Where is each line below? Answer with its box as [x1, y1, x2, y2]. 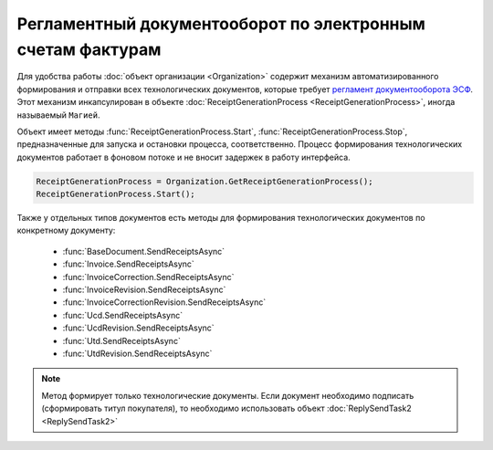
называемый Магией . [16, 110, 100, 120]
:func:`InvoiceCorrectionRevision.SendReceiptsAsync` [62, 297, 267, 308]
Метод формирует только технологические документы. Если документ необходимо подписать [41, 390, 414, 401]
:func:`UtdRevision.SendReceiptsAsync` [62, 348, 213, 359]
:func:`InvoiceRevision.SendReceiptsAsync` [62, 284, 226, 295]
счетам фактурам [16, 39, 162, 59]
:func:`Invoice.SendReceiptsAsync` [62, 258, 195, 269]
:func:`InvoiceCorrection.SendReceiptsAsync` [62, 271, 235, 282]
